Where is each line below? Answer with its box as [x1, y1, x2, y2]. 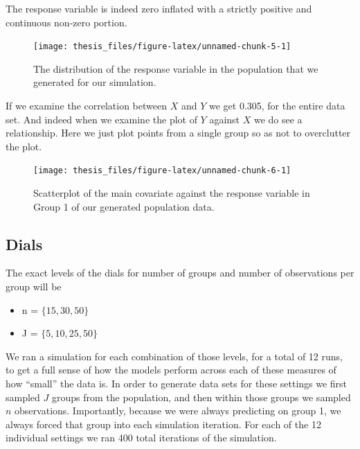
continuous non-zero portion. [6, 15, 127, 29]
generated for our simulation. [33, 75, 156, 89]
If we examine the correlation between [6, 98, 167, 113]
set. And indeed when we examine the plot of [6, 112, 197, 126]
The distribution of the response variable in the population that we [33, 61, 318, 76]
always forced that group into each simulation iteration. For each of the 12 [6, 416, 321, 431]
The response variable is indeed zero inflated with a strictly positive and [6, 1, 312, 15]
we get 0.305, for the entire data [208, 98, 345, 113]
